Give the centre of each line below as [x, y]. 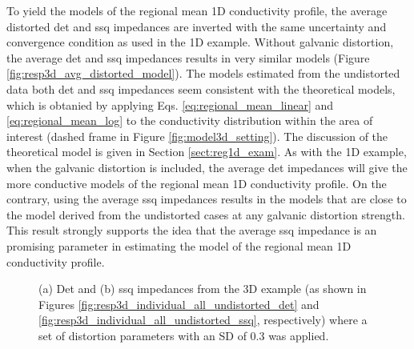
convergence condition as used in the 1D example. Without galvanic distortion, [200, 42]
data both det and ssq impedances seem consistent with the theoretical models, [201, 88]
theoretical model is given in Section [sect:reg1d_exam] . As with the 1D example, [207, 152]
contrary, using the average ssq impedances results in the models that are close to [207, 199]
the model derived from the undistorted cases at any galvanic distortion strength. [206, 214]
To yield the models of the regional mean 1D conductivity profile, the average [197, 10]
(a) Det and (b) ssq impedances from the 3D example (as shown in [203, 289]
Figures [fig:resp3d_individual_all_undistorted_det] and [179, 304]
